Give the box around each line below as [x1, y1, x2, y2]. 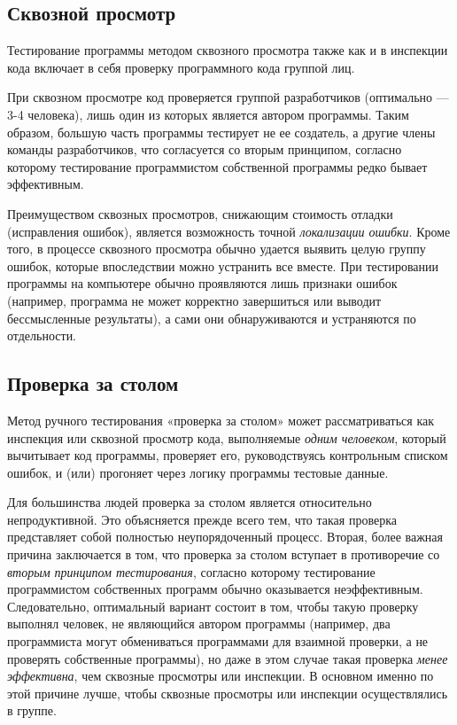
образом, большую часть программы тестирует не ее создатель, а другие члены [7, 122, 436, 141]
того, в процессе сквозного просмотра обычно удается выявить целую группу [7, 239, 426, 258]
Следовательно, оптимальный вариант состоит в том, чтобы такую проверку [7, 596, 419, 615]
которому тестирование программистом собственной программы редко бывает [7, 157, 428, 175]
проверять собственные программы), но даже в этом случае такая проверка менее [7, 649, 448, 667]
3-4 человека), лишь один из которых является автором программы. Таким [7, 105, 409, 123]
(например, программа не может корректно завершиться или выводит [7, 291, 382, 309]
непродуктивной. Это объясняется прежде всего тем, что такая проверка [7, 510, 397, 528]
